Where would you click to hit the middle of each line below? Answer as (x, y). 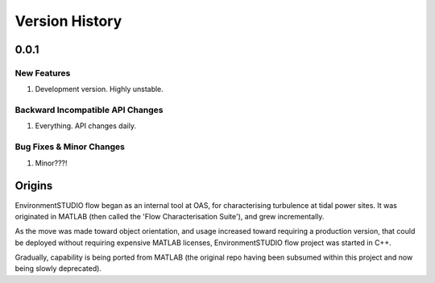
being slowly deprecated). (58, 268)
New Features (43, 73)
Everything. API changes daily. (86, 126)
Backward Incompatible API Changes (89, 110)
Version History (68, 21)
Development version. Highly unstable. (99, 89)
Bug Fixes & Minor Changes (70, 147)
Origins (34, 186)
